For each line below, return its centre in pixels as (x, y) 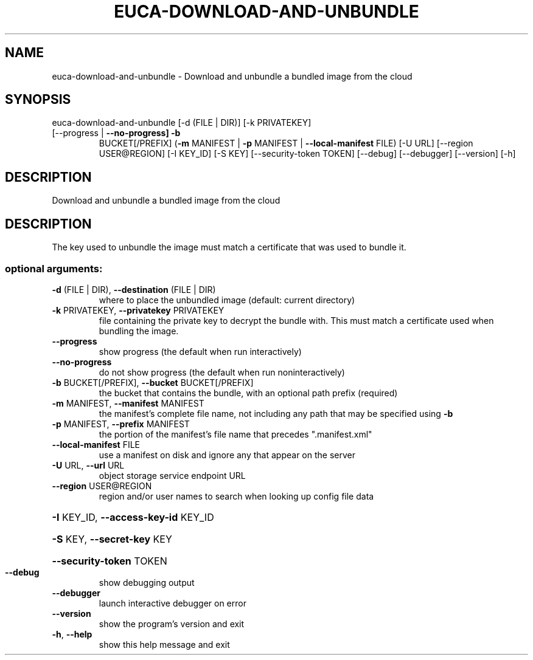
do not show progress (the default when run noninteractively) (222, 372)
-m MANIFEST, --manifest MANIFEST (128, 403)
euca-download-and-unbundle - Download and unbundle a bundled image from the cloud (232, 76)
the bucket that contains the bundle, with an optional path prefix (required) (248, 393)
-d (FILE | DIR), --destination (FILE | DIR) (134, 289)
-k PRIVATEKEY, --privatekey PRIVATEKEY (138, 310)
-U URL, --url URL (88, 465)
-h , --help (72, 634)
